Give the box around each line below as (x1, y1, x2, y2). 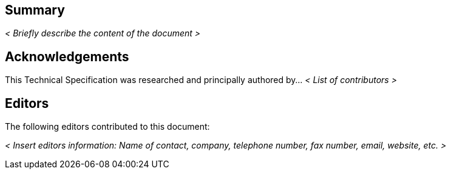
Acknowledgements (5, 49, 129, 64)
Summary (5, 2, 65, 18)
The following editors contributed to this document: (5, 121, 210, 132)
